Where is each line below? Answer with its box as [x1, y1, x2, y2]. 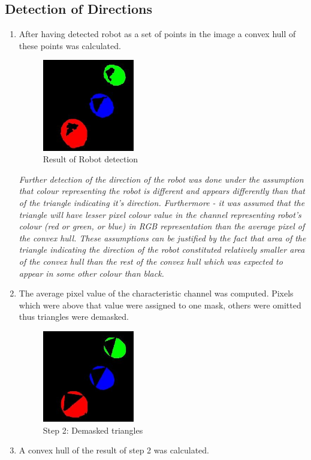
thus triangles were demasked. [19, 310, 129, 323]
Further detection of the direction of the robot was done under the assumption [19, 172, 304, 185]
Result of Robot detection [43, 153, 138, 165]
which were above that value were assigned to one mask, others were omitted [19, 298, 301, 311]
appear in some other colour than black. [19, 267, 164, 279]
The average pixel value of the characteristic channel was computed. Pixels [19, 287, 294, 299]
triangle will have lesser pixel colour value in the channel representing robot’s [19, 208, 301, 220]
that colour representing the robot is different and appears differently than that [19, 184, 305, 197]
